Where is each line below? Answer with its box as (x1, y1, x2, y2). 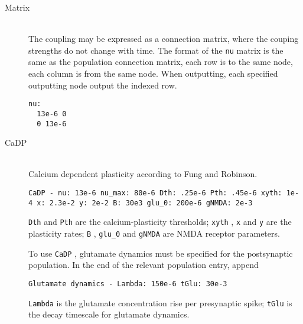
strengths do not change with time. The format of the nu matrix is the (28, 44, 284, 56)
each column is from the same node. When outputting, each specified (28, 67, 278, 80)
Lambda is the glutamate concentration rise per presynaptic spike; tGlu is (28, 296, 292, 309)
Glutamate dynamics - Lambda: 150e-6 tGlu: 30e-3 (28, 279, 227, 288)
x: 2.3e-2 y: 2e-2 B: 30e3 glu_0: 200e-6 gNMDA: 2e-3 (37, 198, 253, 207)
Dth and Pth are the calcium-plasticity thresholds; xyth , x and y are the (28, 215, 292, 228)
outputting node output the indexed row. (28, 78, 177, 91)
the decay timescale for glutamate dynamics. (28, 308, 190, 320)
